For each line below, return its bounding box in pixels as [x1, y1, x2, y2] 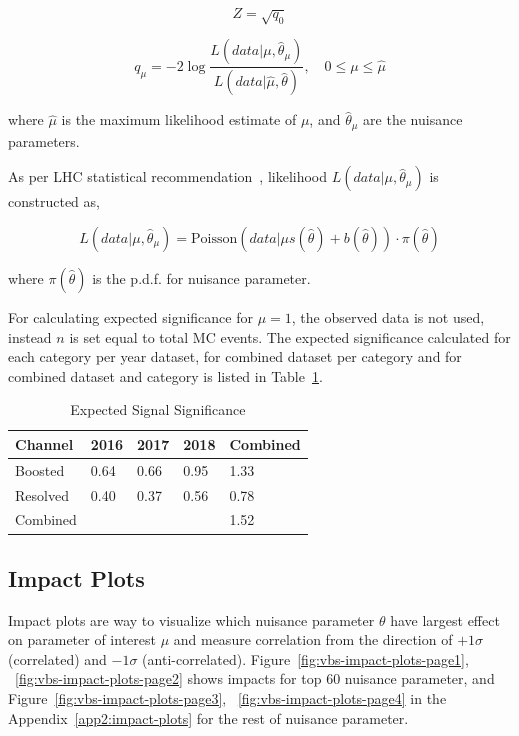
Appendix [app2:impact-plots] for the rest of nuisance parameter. [8, 707, 409, 728]
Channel [15, 433, 74, 454]
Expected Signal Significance [70, 399, 246, 420]
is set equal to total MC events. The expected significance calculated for [69, 326, 511, 347]
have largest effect [390, 609, 500, 630]
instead [8, 326, 52, 347]
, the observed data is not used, [291, 306, 485, 327]
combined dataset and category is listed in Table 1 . [8, 365, 323, 386]
